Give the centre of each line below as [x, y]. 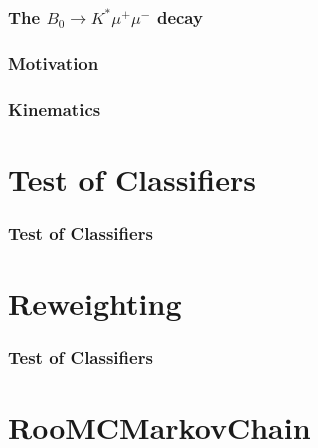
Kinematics [54, 108]
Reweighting [95, 302]
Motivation [53, 62]
